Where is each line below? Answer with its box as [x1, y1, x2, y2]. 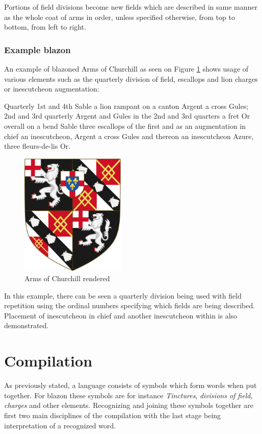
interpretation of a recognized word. [4, 420, 116, 430]
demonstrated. [4, 320, 49, 331]
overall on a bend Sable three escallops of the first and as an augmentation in [4, 120, 246, 131]
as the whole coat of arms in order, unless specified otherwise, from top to [4, 11, 235, 22]
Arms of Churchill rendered [24, 273, 110, 284]
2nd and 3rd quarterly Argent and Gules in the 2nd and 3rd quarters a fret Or [4, 110, 250, 121]
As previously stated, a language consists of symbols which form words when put [4, 380, 257, 391]
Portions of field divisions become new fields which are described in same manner [4, 2, 258, 12]
